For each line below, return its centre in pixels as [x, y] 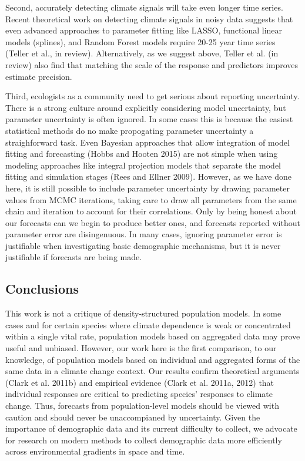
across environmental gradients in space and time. [95, 451]
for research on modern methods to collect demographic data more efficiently [144, 440]
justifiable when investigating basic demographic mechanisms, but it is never [143, 245]
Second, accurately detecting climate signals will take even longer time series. [144, 7]
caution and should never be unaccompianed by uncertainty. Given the [133, 417]
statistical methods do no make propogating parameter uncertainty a [130, 130]
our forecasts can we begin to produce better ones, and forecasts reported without [153, 222]
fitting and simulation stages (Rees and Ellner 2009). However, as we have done [148, 176]
